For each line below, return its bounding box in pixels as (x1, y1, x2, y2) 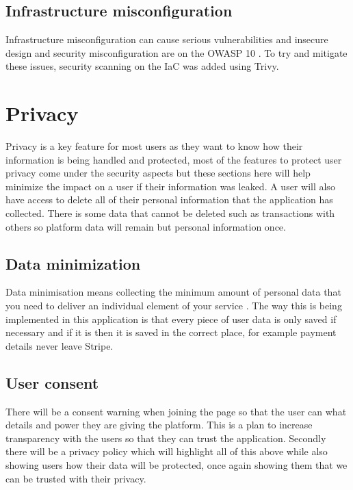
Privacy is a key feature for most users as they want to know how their (5, 139, 303, 153)
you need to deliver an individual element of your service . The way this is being (5, 298, 342, 313)
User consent (5, 372, 99, 393)
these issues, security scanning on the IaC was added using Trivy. (5, 59, 279, 73)
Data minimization (5, 253, 141, 274)
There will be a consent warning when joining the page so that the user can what (5, 404, 347, 418)
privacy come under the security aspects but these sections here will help (5, 166, 311, 180)
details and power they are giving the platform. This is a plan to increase (5, 417, 313, 432)
